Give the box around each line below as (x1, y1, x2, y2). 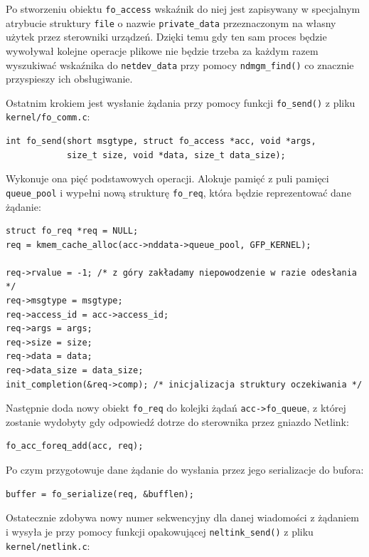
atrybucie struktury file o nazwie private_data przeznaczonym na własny (6, 15, 336, 30)
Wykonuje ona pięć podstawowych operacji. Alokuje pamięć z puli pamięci (6, 171, 329, 186)
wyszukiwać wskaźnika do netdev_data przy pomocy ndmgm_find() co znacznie (6, 57, 354, 72)
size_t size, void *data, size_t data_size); (66, 150, 286, 160)
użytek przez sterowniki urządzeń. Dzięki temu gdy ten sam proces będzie (6, 29, 327, 44)
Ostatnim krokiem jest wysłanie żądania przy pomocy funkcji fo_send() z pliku (6, 95, 355, 110)
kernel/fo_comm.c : (6, 109, 90, 124)
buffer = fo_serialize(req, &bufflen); (6, 489, 194, 499)
